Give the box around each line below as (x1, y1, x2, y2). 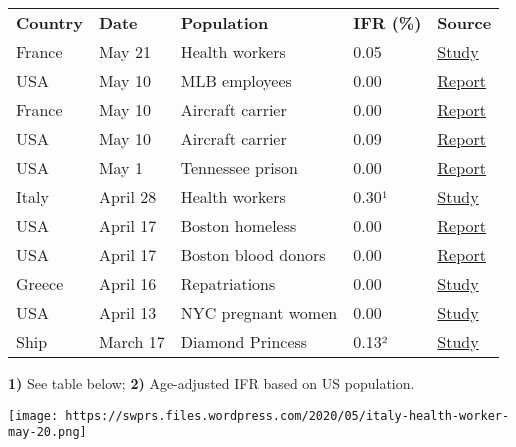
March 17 (98, 330, 165, 353)
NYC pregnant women (180, 301, 338, 324)
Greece (16, 272, 64, 295)
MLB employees (180, 69, 292, 92)
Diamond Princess (180, 330, 308, 353)
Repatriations (180, 272, 276, 295)
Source (437, 11, 492, 34)
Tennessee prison (180, 156, 298, 179)
